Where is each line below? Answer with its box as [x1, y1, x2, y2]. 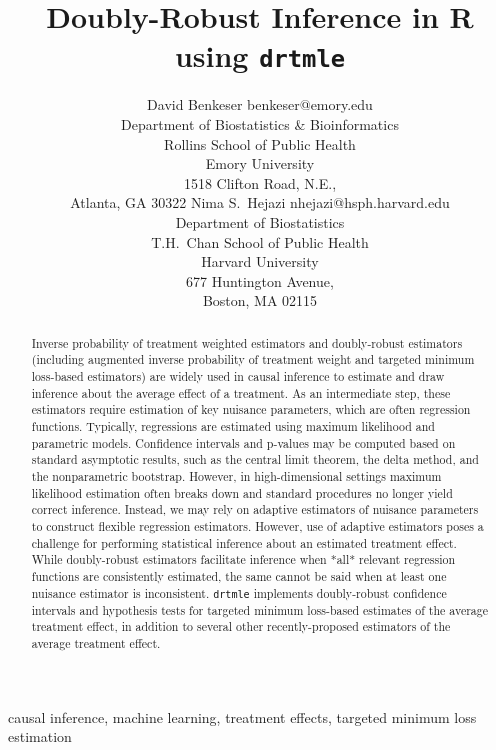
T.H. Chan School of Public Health [151, 231, 369, 252]
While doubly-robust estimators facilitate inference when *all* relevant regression [31, 551, 456, 568]
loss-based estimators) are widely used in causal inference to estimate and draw [31, 368, 445, 385]
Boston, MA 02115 [202, 290, 318, 311]
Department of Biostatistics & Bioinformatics [121, 114, 399, 135]
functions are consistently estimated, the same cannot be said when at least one [31, 567, 447, 584]
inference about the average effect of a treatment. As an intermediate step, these [31, 384, 451, 401]
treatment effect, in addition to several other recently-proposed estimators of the [31, 618, 451, 635]
